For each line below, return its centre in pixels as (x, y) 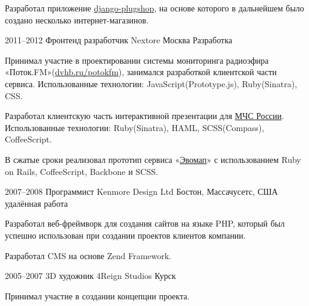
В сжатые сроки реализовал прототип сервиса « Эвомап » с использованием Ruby (153, 159)
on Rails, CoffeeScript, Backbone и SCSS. (81, 171)
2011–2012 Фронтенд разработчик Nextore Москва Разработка (119, 40)
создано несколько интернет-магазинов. (77, 20)
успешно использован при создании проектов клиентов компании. (125, 235)
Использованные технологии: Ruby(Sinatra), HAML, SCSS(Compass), (135, 127)
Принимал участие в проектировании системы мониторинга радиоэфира (137, 60)
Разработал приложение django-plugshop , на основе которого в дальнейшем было (154, 8)
